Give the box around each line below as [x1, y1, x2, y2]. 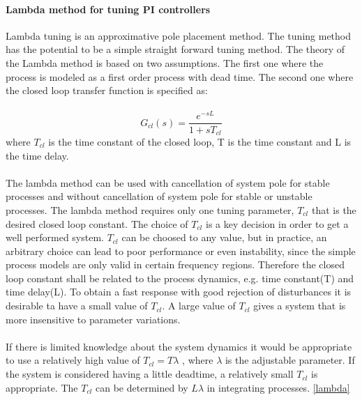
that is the [311, 202, 356, 217]
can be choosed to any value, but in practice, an [121, 230, 327, 245]
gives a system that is [253, 298, 346, 313]
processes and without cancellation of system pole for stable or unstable [6, 189, 312, 203]
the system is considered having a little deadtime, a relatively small [6, 367, 294, 381]
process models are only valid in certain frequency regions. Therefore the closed [6, 257, 345, 272]
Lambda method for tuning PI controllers [6, 1, 211, 16]
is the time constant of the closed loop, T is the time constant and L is [48, 134, 352, 148]
